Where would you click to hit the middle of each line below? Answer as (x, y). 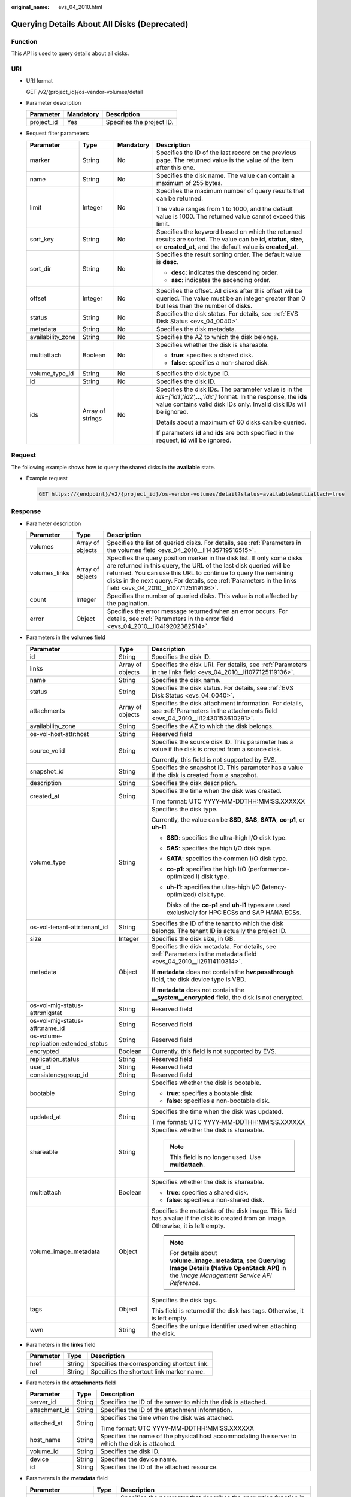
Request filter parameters (58, 133)
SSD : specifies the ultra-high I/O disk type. (227, 837)
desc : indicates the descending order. (225, 272)
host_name (45, 1440)
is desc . (167, 262)
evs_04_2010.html (81, 7)
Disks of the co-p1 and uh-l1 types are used (228, 905)
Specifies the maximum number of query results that (230, 190)
